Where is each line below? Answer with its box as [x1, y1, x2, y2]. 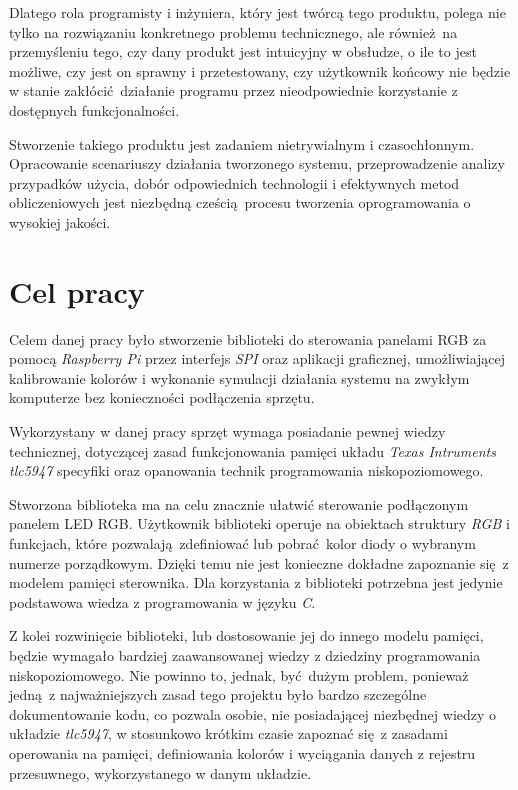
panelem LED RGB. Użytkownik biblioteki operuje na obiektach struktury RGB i [9, 513, 510, 534]
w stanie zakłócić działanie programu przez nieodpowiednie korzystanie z [9, 80, 458, 101]
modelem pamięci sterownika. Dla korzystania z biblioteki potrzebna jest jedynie [9, 572, 503, 593]
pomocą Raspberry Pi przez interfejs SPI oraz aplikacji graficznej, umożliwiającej [9, 348, 506, 369]
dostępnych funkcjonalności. [9, 99, 180, 120]
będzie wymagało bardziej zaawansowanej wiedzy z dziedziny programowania [9, 644, 481, 665]
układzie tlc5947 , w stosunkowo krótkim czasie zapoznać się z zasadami [9, 723, 448, 744]
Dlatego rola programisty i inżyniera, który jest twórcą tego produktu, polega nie [9, 2, 506, 22]
